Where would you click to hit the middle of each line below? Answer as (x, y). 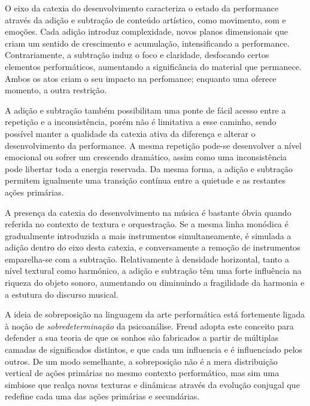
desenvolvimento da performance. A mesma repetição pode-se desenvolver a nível (153, 145)
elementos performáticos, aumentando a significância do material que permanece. (153, 66)
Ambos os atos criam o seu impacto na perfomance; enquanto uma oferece (141, 78)
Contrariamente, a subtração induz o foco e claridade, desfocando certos (137, 55)
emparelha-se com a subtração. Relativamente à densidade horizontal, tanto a (147, 259)
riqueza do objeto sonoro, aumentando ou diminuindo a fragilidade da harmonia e (155, 283)
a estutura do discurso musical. (62, 294)
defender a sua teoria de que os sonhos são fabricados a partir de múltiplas (142, 338)
